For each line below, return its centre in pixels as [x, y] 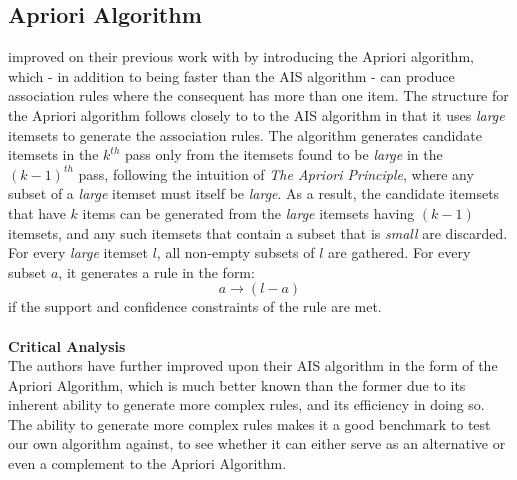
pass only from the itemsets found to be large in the [283, 154]
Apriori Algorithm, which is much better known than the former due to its [237, 384]
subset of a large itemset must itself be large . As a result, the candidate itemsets [254, 193]
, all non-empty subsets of [235, 252]
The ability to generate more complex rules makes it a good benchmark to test [249, 423]
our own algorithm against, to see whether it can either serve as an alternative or [257, 443]
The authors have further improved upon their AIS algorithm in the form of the [253, 365]
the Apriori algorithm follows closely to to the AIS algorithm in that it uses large [256, 114]
